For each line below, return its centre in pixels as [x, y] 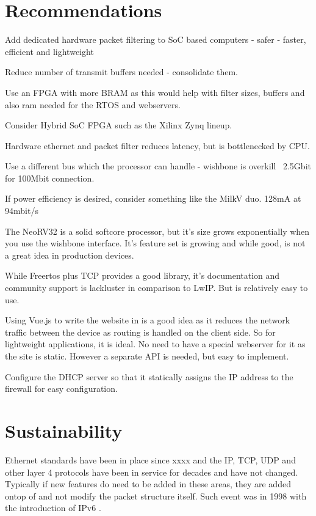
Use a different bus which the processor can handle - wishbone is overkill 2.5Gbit [158, 166]
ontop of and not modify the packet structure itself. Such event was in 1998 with [156, 496]
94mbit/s [22, 211]
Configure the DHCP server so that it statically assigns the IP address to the [149, 376]
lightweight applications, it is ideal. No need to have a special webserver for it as [155, 344]
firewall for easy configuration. [61, 389]
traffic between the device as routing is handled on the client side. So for [140, 332]
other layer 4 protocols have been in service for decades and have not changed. [152, 472]
